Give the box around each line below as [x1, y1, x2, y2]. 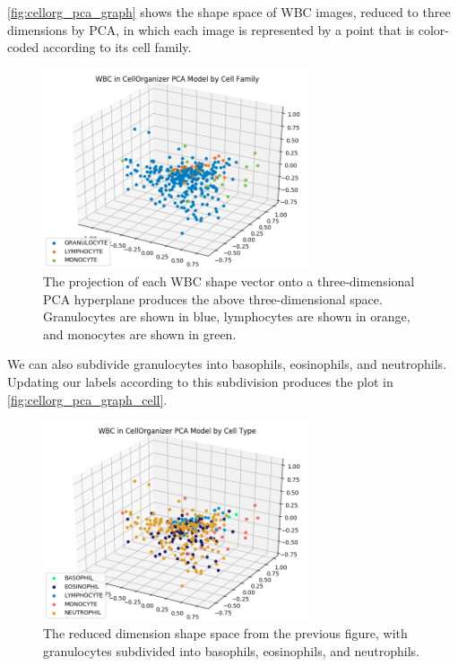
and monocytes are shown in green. [43, 324, 237, 343]
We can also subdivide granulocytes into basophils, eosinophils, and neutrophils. [7, 355, 446, 373]
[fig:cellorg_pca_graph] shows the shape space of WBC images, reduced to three [7, 3, 451, 21]
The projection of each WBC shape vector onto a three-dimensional [43, 271, 415, 290]
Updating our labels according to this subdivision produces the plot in [7, 372, 393, 390]
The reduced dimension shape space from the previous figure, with [43, 624, 408, 643]
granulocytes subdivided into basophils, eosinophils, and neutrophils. [43, 641, 419, 660]
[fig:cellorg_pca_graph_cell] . [7, 390, 168, 408]
